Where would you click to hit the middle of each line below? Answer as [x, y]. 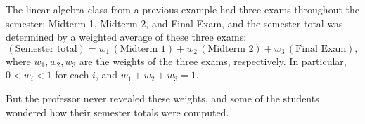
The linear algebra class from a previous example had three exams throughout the [182, 9]
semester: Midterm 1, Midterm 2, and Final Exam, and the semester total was [174, 23]
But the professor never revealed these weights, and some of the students [162, 98]
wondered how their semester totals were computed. [117, 112]
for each [72, 75]
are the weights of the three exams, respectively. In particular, [213, 61]
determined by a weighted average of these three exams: [126, 37]
